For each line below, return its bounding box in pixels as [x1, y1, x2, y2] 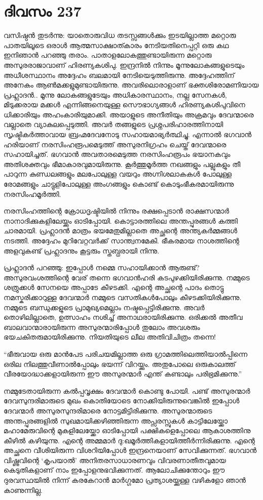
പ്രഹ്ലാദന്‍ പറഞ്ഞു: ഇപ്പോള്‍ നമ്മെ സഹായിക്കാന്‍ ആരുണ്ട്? [4, 262, 200, 273]
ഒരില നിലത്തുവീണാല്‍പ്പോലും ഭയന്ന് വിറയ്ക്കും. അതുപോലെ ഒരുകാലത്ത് [4, 358, 236, 369]
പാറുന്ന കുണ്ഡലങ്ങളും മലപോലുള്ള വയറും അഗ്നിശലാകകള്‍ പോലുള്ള [4, 169, 232, 179]
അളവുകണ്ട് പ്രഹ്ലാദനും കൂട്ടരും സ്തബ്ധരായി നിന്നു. [4, 245, 160, 256]
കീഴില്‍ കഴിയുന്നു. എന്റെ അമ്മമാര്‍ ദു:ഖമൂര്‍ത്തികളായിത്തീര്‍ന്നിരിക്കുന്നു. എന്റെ [4, 435, 255, 445]
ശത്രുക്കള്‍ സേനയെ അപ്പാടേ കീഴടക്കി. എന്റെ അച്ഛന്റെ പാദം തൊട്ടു [4, 282, 224, 293]
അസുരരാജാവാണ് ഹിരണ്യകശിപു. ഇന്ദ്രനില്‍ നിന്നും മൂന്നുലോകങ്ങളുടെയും [4, 59, 245, 70]
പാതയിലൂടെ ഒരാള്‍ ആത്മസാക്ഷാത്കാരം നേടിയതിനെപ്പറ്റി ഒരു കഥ [4, 39, 229, 50]
